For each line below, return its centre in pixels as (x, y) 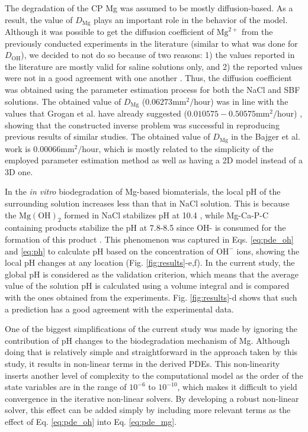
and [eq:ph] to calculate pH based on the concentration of (109, 251)
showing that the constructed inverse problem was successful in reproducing (142, 125)
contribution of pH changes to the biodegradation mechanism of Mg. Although (147, 340)
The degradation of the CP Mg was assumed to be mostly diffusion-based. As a (149, 8)
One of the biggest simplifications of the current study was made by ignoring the (151, 329)
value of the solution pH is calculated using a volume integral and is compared (147, 286)
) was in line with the (249, 101)
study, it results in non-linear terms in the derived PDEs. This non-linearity (142, 363)
